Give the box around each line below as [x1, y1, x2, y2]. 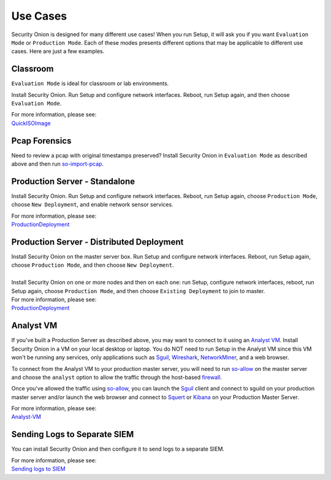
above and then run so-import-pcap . [11, 160, 104, 168]
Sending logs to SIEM [11, 465, 66, 473]
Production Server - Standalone [11, 176, 135, 186]
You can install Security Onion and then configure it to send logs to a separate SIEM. [11, 445, 225, 453]
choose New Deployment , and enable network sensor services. [11, 201, 174, 208]
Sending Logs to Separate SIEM [11, 429, 134, 440]
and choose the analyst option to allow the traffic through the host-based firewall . [11, 373, 222, 381]
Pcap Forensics [11, 135, 72, 146]
